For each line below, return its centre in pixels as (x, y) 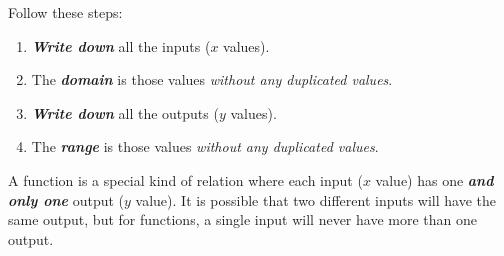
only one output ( (66, 199)
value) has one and (434, 179)
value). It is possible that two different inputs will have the (316, 199)
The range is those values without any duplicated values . (205, 146)
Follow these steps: (65, 12)
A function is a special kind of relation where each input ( (185, 179)
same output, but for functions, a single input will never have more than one (242, 219)
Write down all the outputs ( (125, 112)
